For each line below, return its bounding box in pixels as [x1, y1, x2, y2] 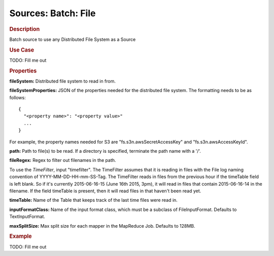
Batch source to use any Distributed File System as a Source [9, 36, 136, 42]
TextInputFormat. [9, 214, 46, 220]
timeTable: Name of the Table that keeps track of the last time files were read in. [9, 197, 178, 203]
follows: [9, 94, 26, 101]
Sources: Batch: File [9, 8, 96, 19]
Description [9, 25, 40, 32]
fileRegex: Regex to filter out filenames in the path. [9, 157, 116, 163]
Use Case [9, 46, 35, 53]
